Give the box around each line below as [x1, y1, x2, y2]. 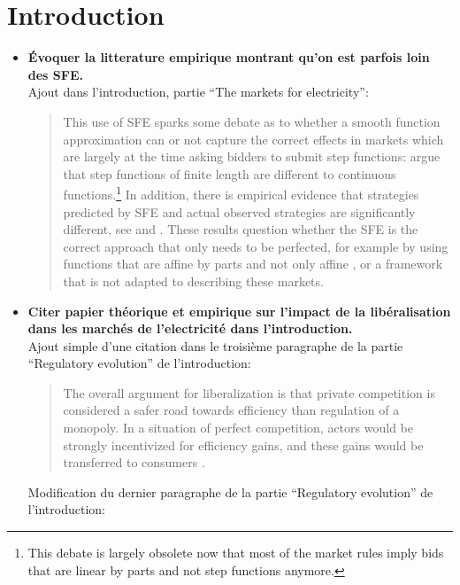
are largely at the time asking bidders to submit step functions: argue [63, 147, 441, 166]
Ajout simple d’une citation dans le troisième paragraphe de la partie [27, 336, 403, 355]
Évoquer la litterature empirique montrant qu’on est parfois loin [27, 48, 430, 66]
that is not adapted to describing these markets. [63, 271, 324, 290]
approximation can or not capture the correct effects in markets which [63, 129, 444, 148]
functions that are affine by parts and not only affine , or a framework [63, 254, 443, 273]
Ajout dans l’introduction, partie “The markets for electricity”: [27, 82, 369, 101]
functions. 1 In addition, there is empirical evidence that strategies [63, 183, 419, 203]
